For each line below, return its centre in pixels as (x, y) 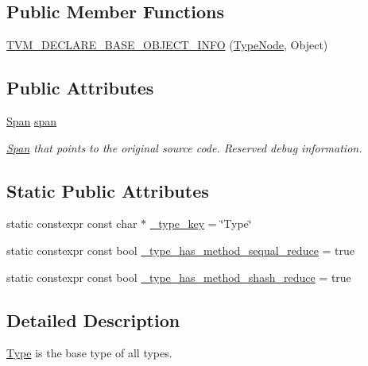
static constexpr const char (72, 223)
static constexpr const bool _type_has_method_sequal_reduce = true (181, 250)
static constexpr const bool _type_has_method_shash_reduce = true (179, 277)
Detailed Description (93, 320)
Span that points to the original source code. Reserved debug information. (184, 147)
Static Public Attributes (108, 190)
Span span (32, 121)
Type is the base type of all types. (89, 353)
